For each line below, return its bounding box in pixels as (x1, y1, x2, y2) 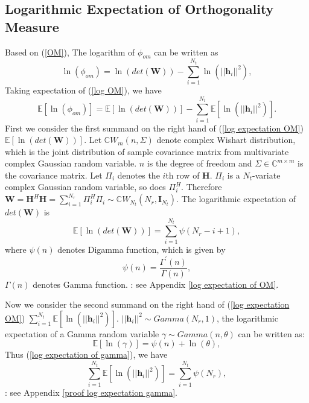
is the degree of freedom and (147, 157, 252, 170)
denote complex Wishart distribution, (156, 133, 296, 146)
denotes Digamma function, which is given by (57, 243, 226, 256)
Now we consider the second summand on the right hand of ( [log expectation (5, 298, 290, 311)
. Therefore (181, 180, 222, 193)
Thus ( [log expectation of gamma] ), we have (5, 348, 168, 361)
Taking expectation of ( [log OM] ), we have (5, 84, 162, 97)
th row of (165, 168, 200, 181)
